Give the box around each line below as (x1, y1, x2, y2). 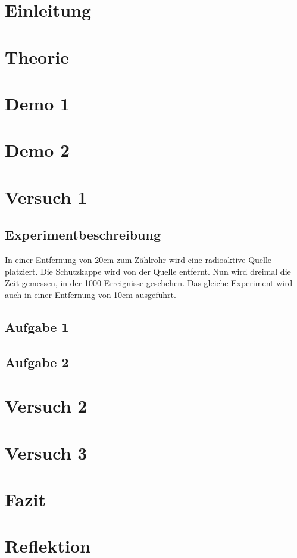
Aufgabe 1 (5, 317, 69, 336)
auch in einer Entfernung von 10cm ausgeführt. (5, 288, 176, 300)
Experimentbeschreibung (5, 225, 161, 244)
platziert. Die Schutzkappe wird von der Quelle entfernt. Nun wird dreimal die (5, 265, 291, 277)
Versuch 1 (5, 184, 87, 209)
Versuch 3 (5, 440, 87, 464)
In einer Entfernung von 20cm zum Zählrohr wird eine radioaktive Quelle (5, 253, 272, 266)
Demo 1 (5, 91, 70, 115)
